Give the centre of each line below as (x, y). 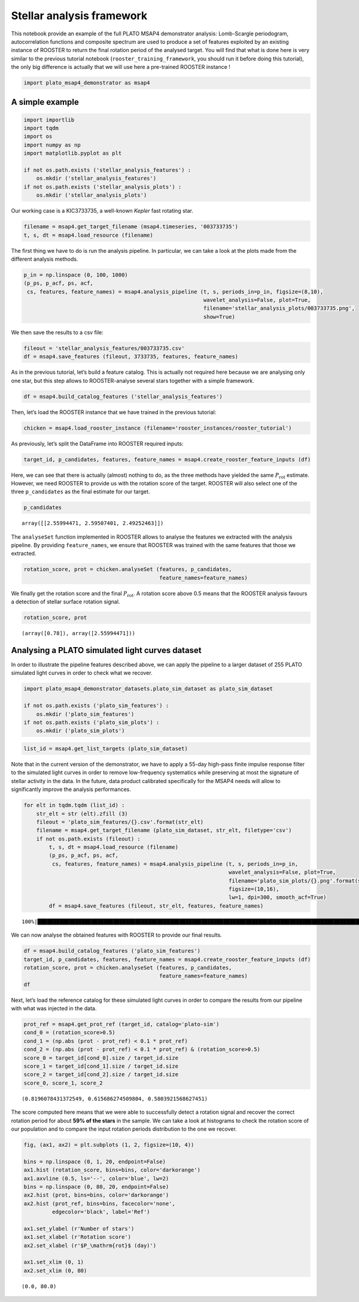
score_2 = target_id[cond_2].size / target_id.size (101, 1075)
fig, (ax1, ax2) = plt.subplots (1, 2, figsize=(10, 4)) (109, 1145)
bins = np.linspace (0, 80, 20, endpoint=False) (96, 1187)
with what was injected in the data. (54, 1008)
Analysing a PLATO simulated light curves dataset (106, 650)
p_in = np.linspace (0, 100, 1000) (76, 275)
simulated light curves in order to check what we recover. (82, 673)
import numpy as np (52, 145)
